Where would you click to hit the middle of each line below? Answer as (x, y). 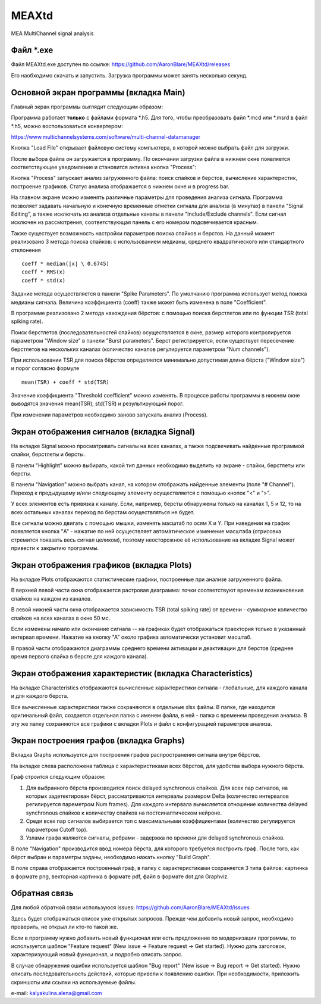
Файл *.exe (32, 50)
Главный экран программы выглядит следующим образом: (87, 107)
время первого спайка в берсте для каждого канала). (80, 657)
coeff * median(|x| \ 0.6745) (66, 264)
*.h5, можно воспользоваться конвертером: (67, 126)
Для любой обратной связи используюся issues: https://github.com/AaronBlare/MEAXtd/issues (130, 907)
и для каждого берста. (40, 696)
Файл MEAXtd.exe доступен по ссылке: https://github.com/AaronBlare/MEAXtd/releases (121, 64)
